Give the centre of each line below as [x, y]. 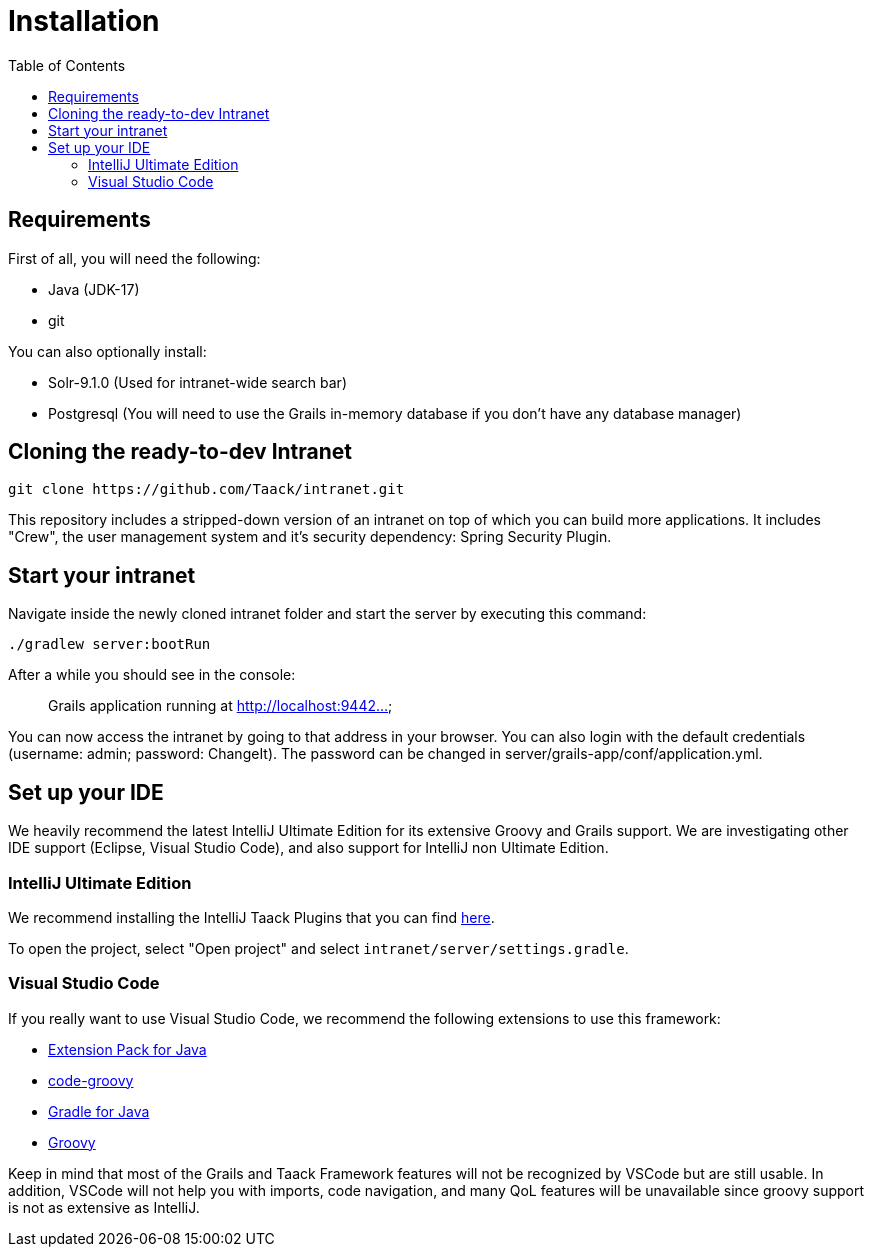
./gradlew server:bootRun [109, 644]
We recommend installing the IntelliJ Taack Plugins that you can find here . [251, 917]
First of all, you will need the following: [134, 258]
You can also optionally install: [107, 351]
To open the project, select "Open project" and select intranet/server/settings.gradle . [318, 948]
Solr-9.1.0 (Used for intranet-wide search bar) [197, 382]
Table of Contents [67, 65]
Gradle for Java [99, 1111]
